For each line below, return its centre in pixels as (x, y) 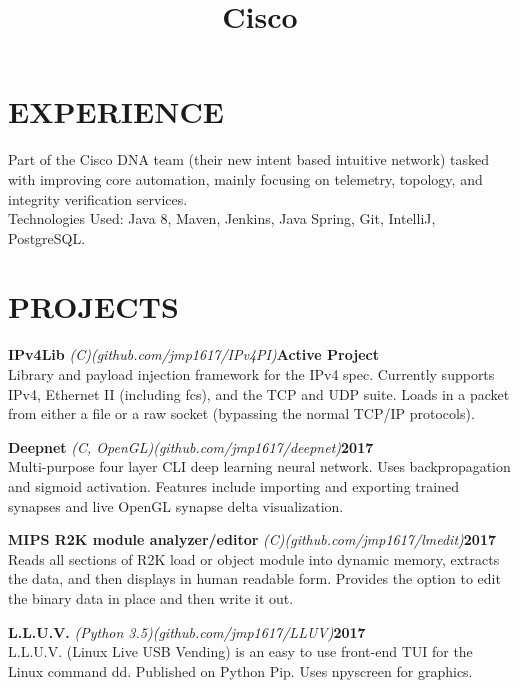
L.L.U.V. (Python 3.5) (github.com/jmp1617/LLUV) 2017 (187, 631)
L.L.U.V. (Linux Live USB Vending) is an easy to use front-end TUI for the (240, 651)
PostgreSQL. (47, 237)
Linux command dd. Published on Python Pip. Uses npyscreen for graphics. (240, 670)
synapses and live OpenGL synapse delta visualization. (176, 505)
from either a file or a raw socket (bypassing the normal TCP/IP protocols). (241, 413)
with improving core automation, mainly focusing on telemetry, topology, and (245, 178)
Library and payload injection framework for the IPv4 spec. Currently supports (251, 374)
